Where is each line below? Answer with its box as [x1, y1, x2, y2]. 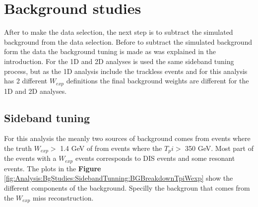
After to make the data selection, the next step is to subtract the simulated [4, 27, 233, 37]
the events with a [4, 153, 57, 163]
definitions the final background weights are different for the [66, 75, 249, 86]
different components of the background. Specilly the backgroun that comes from [4, 183, 250, 193]
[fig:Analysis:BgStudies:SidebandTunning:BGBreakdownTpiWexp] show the [4, 173, 233, 183]
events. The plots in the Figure [4, 163, 101, 173]
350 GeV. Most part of [185, 142, 254, 153]
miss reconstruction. [32, 192, 94, 203]
